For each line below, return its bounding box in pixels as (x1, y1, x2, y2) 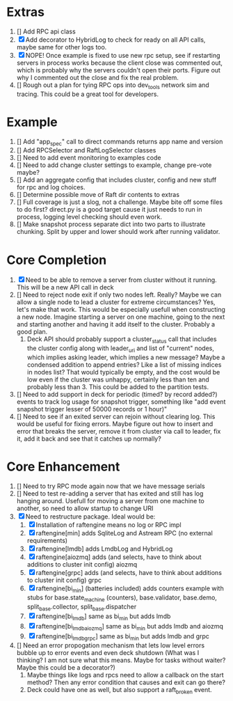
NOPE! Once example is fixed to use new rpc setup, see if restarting (25, 51, 220, 59)
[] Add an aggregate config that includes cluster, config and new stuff (16, 175, 217, 184)
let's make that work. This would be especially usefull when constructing (16, 306, 225, 314)
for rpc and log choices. (16, 183, 86, 191)
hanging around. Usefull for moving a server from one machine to (16, 496, 204, 505)
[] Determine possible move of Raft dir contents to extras (16, 191, 180, 199)
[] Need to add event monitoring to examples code (16, 154, 161, 162)
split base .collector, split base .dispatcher (26, 602, 137, 613)
